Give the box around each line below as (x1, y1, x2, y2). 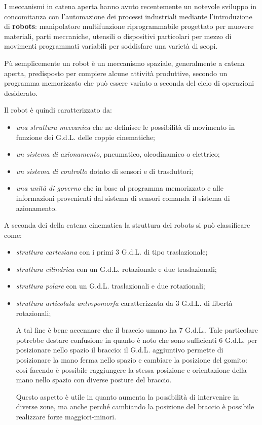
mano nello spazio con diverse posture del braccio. (16, 374, 172, 385)
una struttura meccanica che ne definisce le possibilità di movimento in (16, 121, 235, 132)
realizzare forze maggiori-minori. (16, 411, 117, 421)
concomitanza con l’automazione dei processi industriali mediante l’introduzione (4, 11, 252, 21)
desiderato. (4, 87, 38, 98)
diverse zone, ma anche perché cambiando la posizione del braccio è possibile (16, 401, 254, 412)
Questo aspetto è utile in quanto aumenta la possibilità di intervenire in (16, 391, 239, 402)
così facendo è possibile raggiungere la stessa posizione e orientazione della (16, 364, 247, 375)
